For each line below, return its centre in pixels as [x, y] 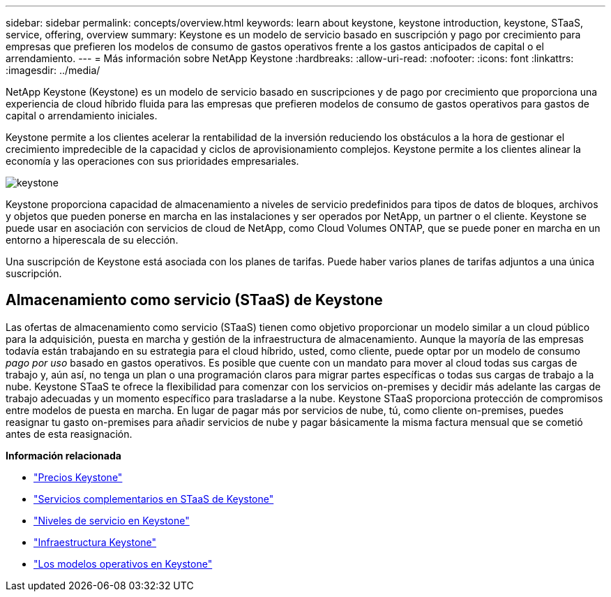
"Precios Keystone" [78, 477]
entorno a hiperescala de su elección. [92, 240]
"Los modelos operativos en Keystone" [123, 563]
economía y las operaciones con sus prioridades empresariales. [152, 161]
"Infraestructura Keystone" [95, 542]
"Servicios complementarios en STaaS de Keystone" [154, 499]
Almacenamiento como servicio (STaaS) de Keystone [194, 300]
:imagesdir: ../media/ [53, 70]
